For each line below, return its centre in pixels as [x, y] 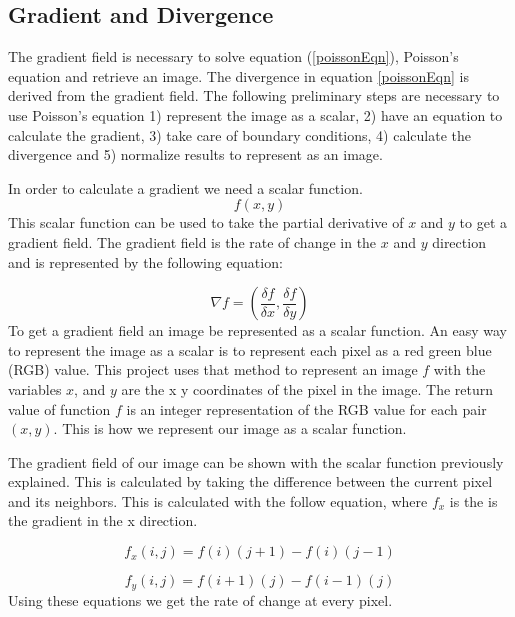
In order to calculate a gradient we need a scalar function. [185, 187]
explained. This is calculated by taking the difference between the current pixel [250, 481]
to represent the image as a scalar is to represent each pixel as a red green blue [250, 349]
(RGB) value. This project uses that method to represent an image [213, 369]
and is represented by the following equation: [145, 261]
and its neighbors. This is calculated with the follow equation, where [218, 500]
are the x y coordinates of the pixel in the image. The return [307, 388]
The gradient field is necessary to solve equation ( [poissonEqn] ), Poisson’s [233, 56]
